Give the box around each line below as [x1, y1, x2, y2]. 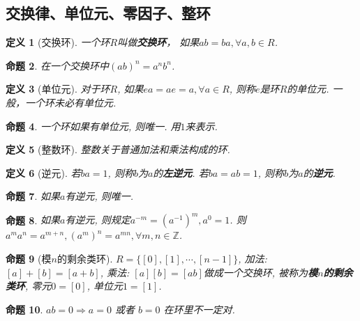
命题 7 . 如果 [6, 189, 60, 203]
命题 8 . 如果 [6, 212, 60, 227]
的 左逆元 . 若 [153, 165, 209, 180]
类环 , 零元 [6, 279, 52, 293]
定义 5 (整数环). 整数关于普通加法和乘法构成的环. [6, 142, 230, 157]
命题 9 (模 [6, 251, 52, 266]
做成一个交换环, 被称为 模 [203, 265, 318, 279]
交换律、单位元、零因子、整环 [6, 2, 211, 24]
